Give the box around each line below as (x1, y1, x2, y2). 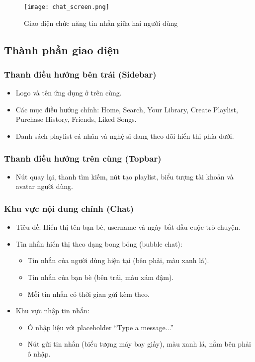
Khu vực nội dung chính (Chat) (4, 202, 134, 214)
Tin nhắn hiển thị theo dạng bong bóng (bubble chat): (15, 238, 182, 249)
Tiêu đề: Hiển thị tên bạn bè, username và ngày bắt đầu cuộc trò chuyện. (15, 222, 241, 232)
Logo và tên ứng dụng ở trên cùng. (15, 88, 122, 98)
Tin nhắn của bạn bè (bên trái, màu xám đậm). (27, 272, 174, 282)
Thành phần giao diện (4, 42, 120, 57)
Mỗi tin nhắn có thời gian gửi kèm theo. (27, 288, 150, 299)
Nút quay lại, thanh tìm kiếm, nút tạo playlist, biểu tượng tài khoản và (15, 171, 234, 181)
